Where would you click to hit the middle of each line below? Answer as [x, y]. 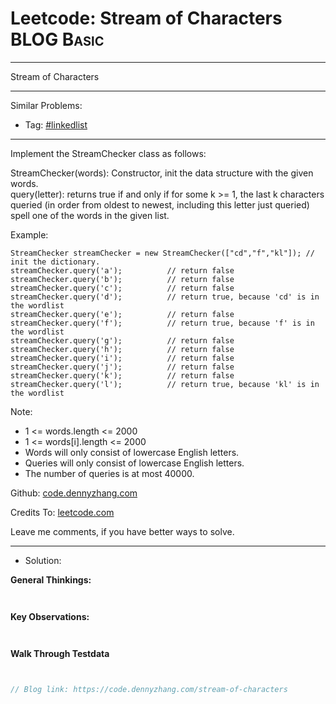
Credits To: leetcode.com [62, 512]
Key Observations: [50, 616]
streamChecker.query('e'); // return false [122, 314]
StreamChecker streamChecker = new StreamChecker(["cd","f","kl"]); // [162, 253]
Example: [29, 234]
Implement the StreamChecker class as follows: [108, 153]
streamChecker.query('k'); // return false [122, 375]
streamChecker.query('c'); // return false [122, 288]
